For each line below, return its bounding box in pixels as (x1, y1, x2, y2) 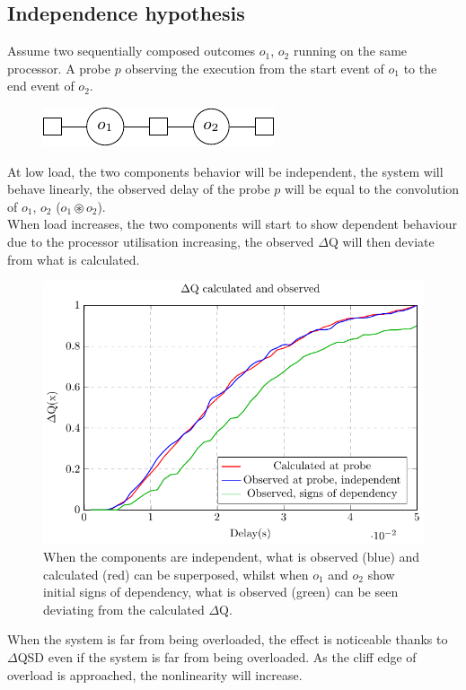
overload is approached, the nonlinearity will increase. (7, 665, 303, 684)
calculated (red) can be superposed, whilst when (43, 564, 309, 583)
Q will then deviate (328, 231, 435, 250)
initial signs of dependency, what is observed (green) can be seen (43, 582, 399, 601)
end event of (7, 76, 75, 95)
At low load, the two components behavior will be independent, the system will (7, 162, 444, 180)
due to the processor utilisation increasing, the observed (7, 231, 314, 250)
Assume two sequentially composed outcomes (7, 41, 256, 60)
